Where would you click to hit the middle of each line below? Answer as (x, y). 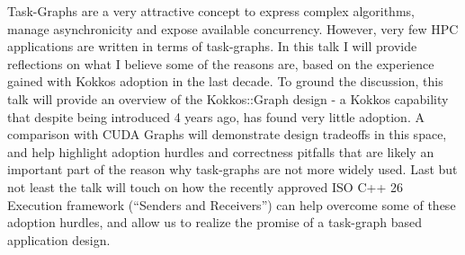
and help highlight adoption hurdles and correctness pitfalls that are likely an (221, 151)
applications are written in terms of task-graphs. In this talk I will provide (212, 46)
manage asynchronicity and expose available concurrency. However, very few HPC (233, 28)
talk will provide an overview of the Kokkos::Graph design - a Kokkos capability (228, 98)
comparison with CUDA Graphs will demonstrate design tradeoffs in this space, (227, 134)
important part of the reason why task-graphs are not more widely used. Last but (232, 169)
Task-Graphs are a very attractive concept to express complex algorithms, (211, 11)
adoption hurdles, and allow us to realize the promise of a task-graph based (215, 222)
